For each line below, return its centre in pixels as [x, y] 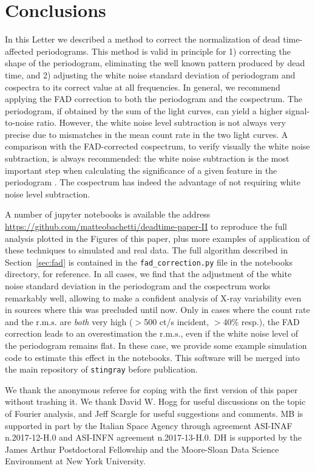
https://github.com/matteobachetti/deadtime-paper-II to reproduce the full [146, 226]
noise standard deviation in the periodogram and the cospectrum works [138, 286]
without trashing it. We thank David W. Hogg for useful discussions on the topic [155, 401]
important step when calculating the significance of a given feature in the [141, 170]
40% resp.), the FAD [261, 321]
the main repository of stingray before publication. [101, 369]
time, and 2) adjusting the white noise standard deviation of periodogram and [150, 74]
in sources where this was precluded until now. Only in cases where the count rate [157, 310]
